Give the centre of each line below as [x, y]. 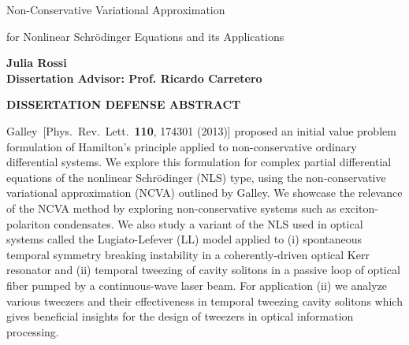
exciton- [359, 208]
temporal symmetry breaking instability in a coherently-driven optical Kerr [188, 254]
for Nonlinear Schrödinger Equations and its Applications [145, 36]
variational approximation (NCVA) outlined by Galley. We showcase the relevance [204, 193]
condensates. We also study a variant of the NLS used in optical [208, 223]
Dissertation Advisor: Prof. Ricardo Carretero [134, 78]
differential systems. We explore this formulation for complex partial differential [199, 162]
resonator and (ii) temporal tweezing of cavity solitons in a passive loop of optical [203, 270]
